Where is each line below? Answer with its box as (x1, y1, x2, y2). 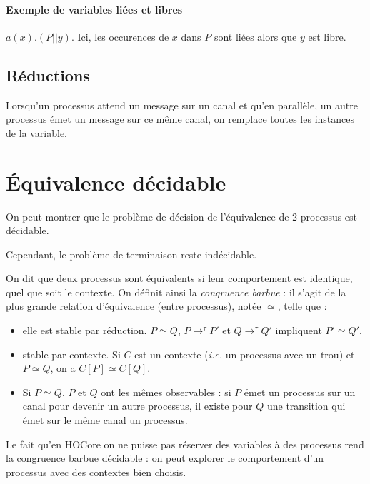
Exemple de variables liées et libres (6, 1, 183, 16)
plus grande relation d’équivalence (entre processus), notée (6, 298, 261, 313)
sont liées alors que (214, 29, 297, 44)
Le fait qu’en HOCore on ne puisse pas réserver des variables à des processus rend (6, 436, 364, 451)
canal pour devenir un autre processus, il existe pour (22, 398, 253, 413)
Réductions (6, 64, 90, 86)
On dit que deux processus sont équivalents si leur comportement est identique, (6, 271, 353, 286)
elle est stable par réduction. (22, 323, 147, 338)
